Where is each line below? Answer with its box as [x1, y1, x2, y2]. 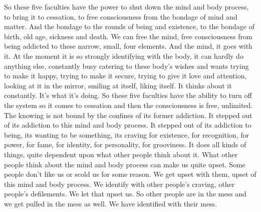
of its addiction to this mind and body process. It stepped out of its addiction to [4, 120, 251, 130]
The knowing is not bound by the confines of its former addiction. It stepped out [4, 110, 252, 120]
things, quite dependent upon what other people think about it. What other [4, 149, 238, 159]
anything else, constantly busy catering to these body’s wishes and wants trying [4, 60, 249, 71]
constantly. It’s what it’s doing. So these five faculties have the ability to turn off [4, 90, 252, 100]
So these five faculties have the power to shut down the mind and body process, [4, 2, 249, 12]
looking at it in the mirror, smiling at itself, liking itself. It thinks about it [4, 80, 232, 90]
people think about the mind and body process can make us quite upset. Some [4, 159, 245, 169]
